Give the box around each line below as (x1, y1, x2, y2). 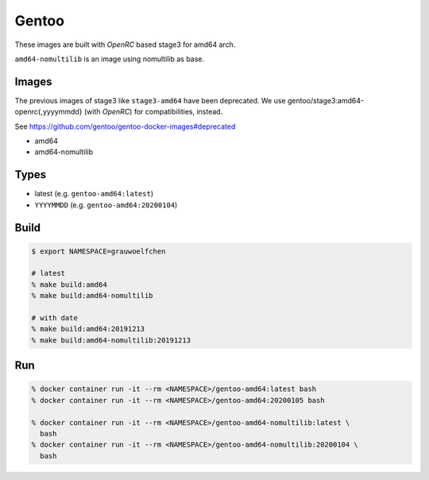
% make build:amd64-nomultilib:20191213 (31, 335, 191, 345)
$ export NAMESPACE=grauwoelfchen (31, 246, 166, 256)
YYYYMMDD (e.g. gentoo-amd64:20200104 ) (34, 199, 178, 210)
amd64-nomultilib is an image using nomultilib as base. (14, 54, 205, 64)
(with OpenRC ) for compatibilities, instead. (83, 107, 223, 117)
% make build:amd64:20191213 (31, 324, 145, 334)
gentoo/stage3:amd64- (287, 95, 365, 105)
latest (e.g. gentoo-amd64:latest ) (34, 189, 154, 199)
